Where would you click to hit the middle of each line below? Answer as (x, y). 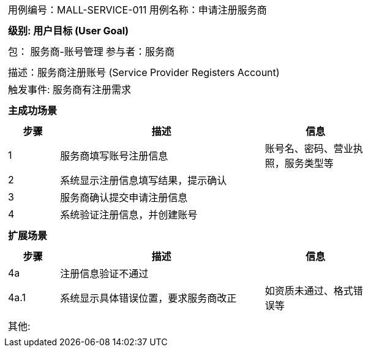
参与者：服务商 (140, 52)
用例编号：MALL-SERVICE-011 (77, 10)
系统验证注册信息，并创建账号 (129, 215)
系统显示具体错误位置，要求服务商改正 (148, 298)
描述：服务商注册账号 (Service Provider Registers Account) (144, 72)
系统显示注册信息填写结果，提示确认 (144, 180)
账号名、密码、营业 (309, 148)
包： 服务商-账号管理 (56, 52)
